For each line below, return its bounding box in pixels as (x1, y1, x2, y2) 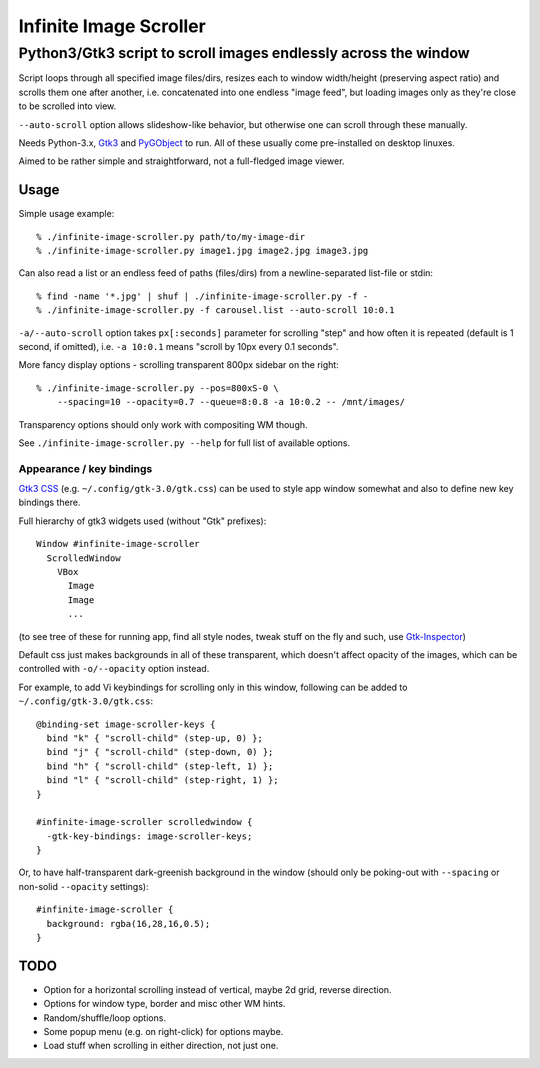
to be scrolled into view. (18, 100, 117, 112)
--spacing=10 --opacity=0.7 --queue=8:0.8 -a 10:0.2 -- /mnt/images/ (56, 396, 406, 408)
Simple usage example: (18, 208, 115, 220)
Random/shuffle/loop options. (43, 1011, 167, 1024)
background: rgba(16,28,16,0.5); (46, 918, 211, 929)
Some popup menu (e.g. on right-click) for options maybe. (43, 1026, 284, 1038)
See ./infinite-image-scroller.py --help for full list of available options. (18, 436, 351, 449)
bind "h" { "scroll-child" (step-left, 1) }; (46, 760, 274, 772)
